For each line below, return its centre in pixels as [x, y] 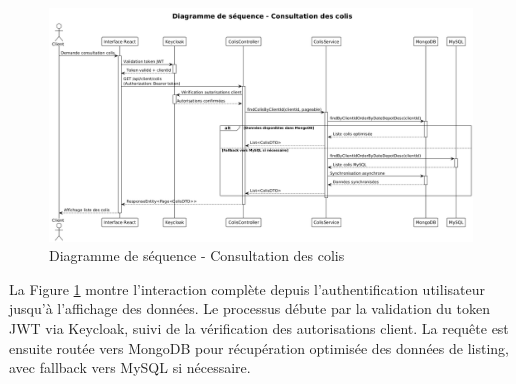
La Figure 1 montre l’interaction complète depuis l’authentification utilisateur [247, 288]
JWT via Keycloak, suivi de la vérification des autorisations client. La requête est [259, 327]
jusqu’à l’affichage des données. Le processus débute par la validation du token [250, 308]
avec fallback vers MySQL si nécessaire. [130, 367]
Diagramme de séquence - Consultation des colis [197, 255]
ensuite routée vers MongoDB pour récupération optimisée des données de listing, [259, 347]
